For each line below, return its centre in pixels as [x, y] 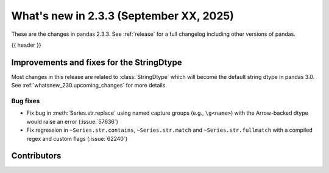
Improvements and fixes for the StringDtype [97, 62]
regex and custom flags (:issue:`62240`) [77, 138]
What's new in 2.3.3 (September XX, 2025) [123, 16]
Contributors [36, 156]
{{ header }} [27, 45]
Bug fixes [26, 101]
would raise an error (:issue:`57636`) [73, 121]
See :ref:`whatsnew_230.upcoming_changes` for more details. [89, 86]
